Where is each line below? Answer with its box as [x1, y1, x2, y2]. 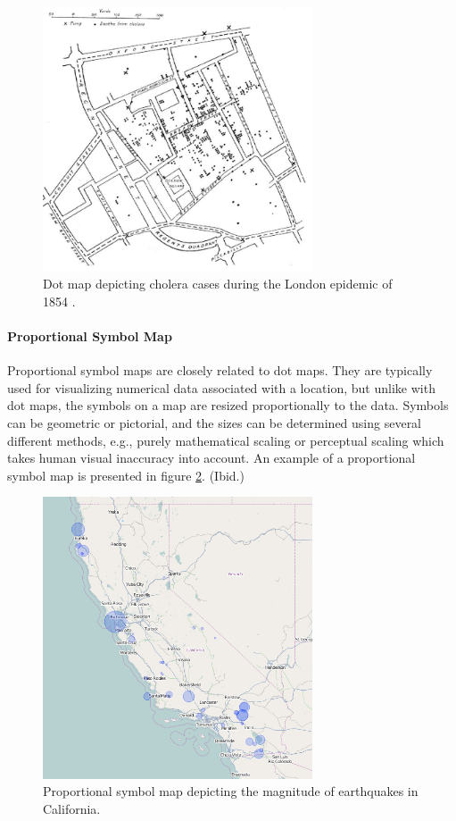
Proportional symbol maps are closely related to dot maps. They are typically [7, 361, 433, 380]
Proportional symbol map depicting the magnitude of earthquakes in [43, 782, 419, 800]
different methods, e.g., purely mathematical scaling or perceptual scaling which [7, 431, 444, 449]
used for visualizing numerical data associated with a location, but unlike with [7, 378, 435, 397]
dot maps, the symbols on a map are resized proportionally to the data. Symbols [7, 396, 449, 415]
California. [43, 799, 101, 817]
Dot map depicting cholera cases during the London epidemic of [43, 274, 393, 293]
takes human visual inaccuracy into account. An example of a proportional [7, 448, 416, 467]
